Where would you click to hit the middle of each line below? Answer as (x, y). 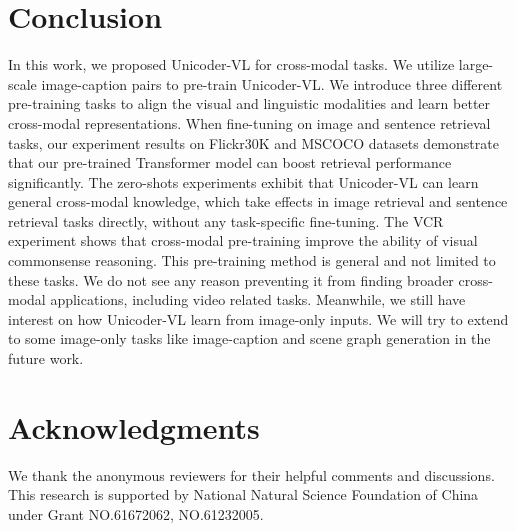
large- (476, 64)
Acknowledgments (134, 426)
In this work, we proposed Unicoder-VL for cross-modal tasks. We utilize (231, 64)
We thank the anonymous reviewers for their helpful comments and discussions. (251, 474)
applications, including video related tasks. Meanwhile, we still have (258, 299)
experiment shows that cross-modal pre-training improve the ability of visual (243, 240)
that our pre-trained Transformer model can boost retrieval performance (230, 162)
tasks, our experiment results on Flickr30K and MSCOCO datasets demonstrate (253, 142)
